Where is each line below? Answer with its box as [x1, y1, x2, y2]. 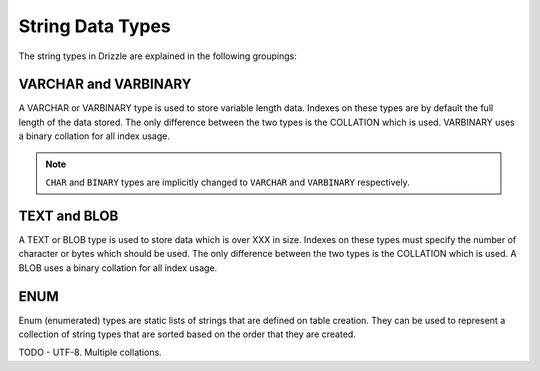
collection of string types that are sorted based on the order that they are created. [18, 328, 357, 340]
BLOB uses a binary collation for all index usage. [18, 261, 218, 274]
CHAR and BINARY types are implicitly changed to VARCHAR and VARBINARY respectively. [45, 176, 410, 189]
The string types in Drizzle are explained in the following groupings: [18, 50, 297, 62]
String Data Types [18, 15, 172, 37]
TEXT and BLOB [18, 207, 119, 224]
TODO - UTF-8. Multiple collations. [18, 346, 162, 359]
